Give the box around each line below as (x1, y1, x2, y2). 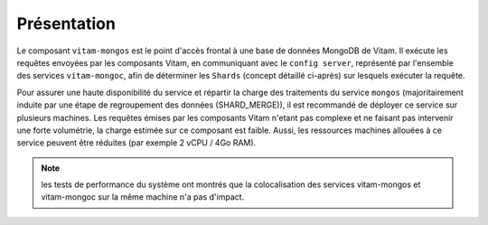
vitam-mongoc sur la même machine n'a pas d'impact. (41, 192, 245, 202)
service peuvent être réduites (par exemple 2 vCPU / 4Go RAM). (16, 137, 257, 148)
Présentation (16, 14, 117, 33)
